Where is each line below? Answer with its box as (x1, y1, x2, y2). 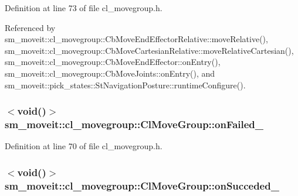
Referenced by (5, 21, 56, 33)
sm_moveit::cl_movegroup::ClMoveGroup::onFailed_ (5, 117, 264, 131)
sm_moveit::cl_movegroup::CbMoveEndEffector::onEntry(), (5, 56, 221, 68)
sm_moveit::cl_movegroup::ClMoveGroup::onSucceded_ (5, 178, 279, 192)
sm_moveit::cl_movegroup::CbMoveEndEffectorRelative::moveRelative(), (5, 33, 268, 45)
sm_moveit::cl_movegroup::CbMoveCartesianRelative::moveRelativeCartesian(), (5, 44, 294, 56)
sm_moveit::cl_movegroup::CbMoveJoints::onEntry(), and (5, 67, 215, 79)
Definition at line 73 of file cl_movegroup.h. (5, 2, 162, 13)
